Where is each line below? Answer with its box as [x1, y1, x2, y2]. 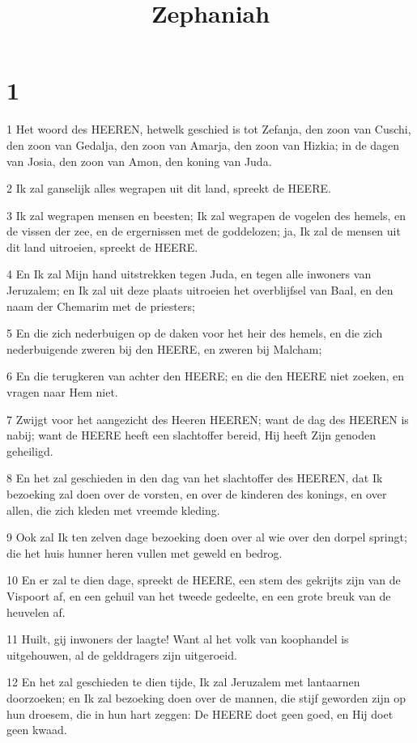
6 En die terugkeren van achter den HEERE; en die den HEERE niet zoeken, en [6, 367, 405, 384]
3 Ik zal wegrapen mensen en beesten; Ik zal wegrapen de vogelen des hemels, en [6, 206, 406, 223]
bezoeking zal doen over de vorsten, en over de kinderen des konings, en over [6, 486, 387, 502]
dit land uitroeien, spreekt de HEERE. [6, 238, 198, 255]
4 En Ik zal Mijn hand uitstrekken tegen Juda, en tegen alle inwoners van [6, 265, 372, 282]
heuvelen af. [6, 603, 66, 620]
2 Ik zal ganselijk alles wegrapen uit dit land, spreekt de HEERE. [6, 180, 331, 197]
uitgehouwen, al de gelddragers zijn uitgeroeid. [6, 646, 237, 663]
